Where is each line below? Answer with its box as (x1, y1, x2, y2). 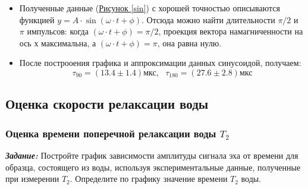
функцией (19, 13, 55, 26)
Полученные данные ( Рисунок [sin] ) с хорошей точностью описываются (19, 2, 280, 14)
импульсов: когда (27, 25, 89, 37)
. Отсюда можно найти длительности (142, 13, 275, 26)
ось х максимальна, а (19, 36, 96, 49)
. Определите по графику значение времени (70, 172, 228, 185)
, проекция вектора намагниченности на (158, 25, 303, 37)
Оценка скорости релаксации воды (5, 94, 209, 113)
